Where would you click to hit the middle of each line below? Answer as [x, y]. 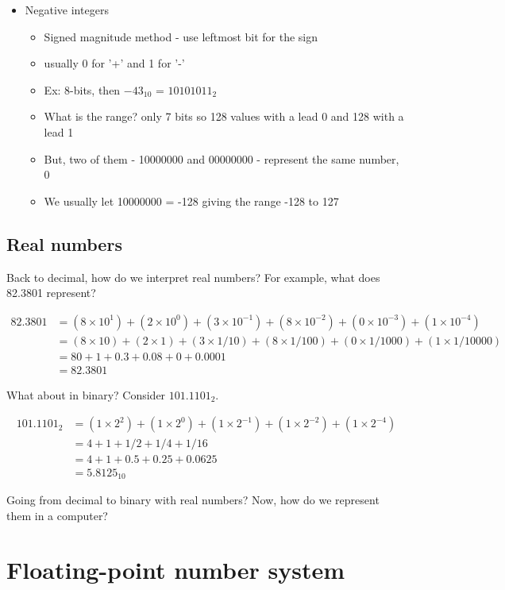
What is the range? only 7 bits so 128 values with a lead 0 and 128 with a [224, 116]
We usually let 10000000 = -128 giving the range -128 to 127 [191, 201]
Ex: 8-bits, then [82, 89]
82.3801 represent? [51, 293]
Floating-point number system [176, 570]
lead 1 [59, 131]
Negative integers [67, 10]
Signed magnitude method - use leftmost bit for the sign [181, 36]
